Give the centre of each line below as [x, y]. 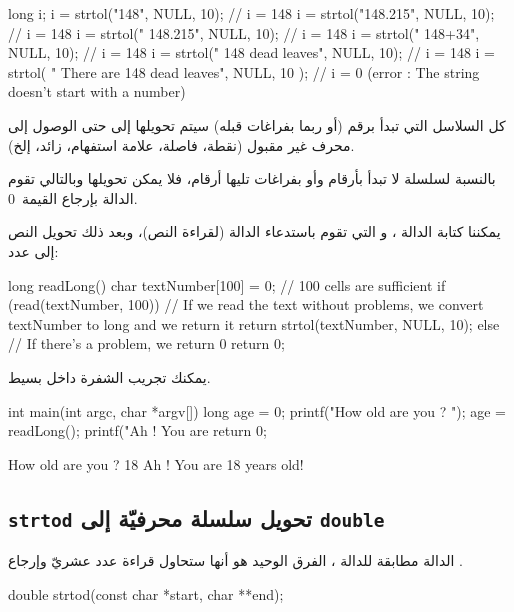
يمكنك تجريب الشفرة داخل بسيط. [109, 376]
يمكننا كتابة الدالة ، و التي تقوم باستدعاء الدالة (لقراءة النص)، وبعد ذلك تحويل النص [254, 231]
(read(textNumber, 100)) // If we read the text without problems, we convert [246, 304]
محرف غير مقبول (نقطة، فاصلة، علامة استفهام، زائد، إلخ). [181, 144]
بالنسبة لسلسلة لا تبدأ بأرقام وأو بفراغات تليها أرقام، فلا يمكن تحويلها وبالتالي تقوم [252, 178]
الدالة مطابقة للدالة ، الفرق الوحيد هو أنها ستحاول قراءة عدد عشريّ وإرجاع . [235, 560]
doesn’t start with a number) [97, 91]
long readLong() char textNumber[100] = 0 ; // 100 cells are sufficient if [227, 284]
